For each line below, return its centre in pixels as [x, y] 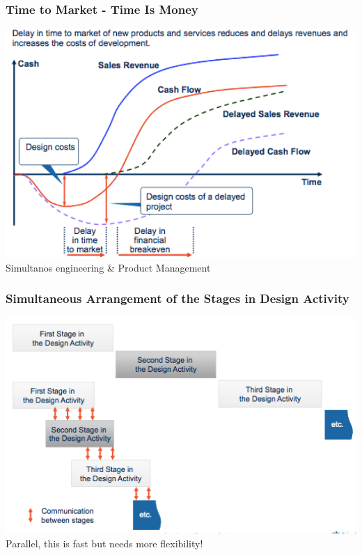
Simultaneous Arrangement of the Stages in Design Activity [178, 298]
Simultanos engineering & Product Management [108, 267]
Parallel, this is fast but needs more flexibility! [104, 543]
